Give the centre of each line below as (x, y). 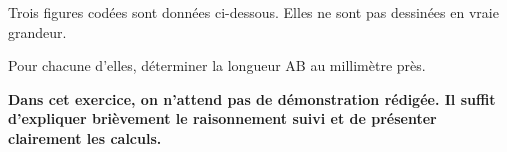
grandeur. (37, 31)
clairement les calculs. (85, 137)
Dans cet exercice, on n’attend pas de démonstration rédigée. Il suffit (252, 98)
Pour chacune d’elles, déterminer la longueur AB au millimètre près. (217, 65)
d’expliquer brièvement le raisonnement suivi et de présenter (222, 118)
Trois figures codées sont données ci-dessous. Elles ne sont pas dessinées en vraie (253, 12)
